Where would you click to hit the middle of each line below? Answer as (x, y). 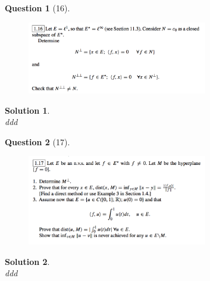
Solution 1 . (27, 110)
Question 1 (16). (37, 8)
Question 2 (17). (37, 141)
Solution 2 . (27, 261)
